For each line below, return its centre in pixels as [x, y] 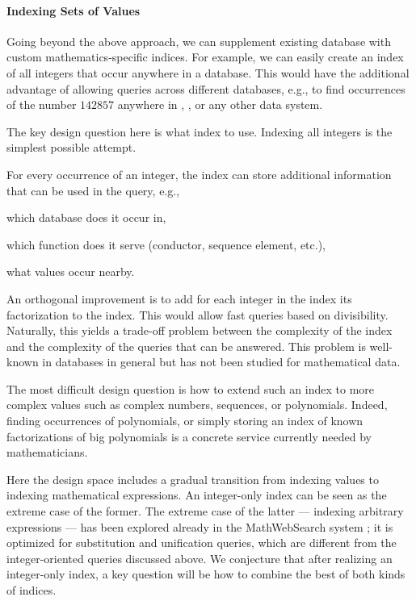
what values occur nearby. [71, 271]
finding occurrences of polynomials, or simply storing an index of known [185, 421]
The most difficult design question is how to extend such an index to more [190, 388]
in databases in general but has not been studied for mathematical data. [221, 362]
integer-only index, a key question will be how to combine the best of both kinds [206, 574]
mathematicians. [47, 452]
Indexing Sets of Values [74, 10]
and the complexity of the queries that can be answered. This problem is [186, 346]
